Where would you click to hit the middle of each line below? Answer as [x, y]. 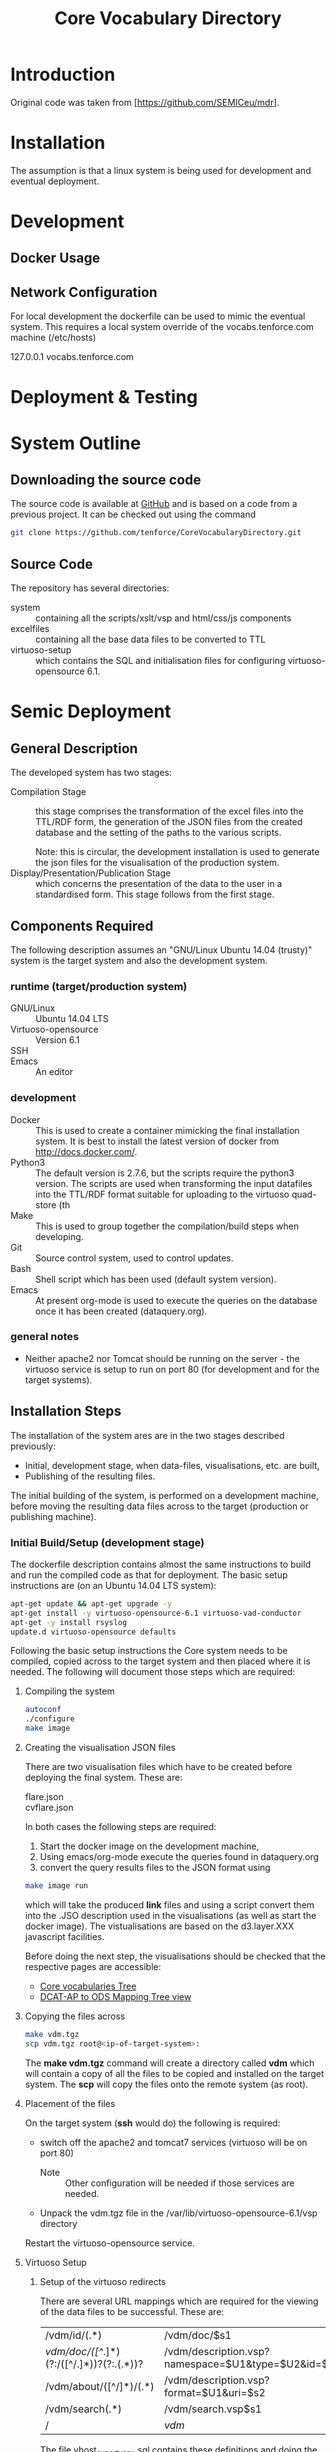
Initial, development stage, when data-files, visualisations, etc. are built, [172, 1465]
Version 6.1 [57, 1040]
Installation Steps [66, 1411]
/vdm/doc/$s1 [198, 2335]
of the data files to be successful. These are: [132, 2311]
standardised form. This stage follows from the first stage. [155, 894]
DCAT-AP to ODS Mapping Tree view [115, 1996]
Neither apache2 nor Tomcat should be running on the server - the [162, 1358]
